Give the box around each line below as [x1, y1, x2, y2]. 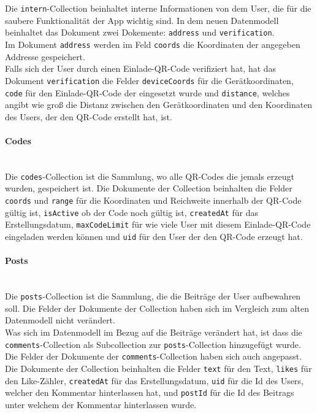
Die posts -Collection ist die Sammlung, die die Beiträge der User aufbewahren [5, 290, 301, 303]
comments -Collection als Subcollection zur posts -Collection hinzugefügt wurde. [5, 338, 301, 350]
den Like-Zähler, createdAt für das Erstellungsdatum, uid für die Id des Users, [5, 374, 304, 387]
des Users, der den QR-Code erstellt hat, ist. [5, 110, 172, 123]
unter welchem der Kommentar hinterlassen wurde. [5, 398, 197, 411]
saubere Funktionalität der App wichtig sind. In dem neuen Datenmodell [5, 14, 279, 26]
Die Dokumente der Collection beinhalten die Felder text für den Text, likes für [5, 361, 312, 374]
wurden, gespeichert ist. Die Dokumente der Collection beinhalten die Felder [5, 182, 292, 195]
